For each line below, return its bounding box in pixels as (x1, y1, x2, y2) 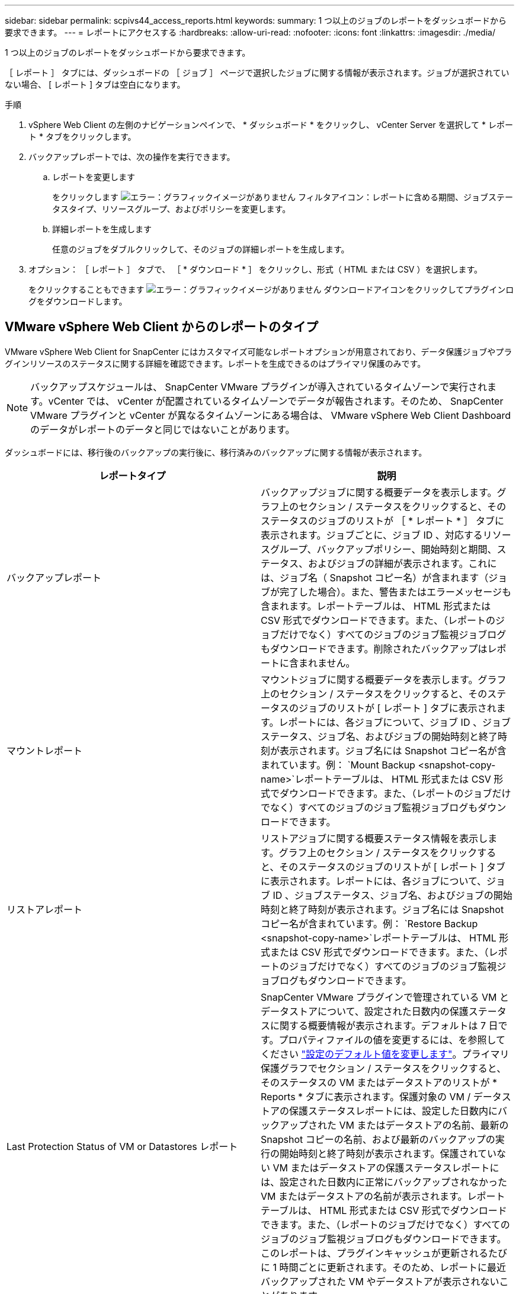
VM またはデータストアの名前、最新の (339, 1119, 509, 1131)
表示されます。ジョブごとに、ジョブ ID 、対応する (261, 529, 483, 541)
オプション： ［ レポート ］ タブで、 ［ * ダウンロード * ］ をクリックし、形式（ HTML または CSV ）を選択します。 (28, 264, 483, 274)
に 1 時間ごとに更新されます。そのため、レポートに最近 (261, 1261, 506, 1273)
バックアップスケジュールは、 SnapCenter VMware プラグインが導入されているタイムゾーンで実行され (30, 380, 487, 393)
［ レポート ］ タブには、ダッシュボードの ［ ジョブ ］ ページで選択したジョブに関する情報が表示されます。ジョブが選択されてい (5, 68, 510, 78)
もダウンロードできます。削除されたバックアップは (261, 642, 488, 655)
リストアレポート (7, 903, 83, 915)
